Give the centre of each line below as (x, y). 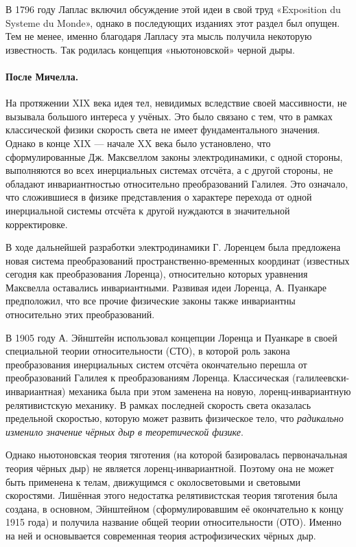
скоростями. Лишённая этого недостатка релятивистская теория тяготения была (171, 495)
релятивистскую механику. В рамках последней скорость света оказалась (158, 404)
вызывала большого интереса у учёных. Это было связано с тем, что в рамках (169, 116)
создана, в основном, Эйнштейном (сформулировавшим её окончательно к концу (175, 508)
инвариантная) (36, 391)
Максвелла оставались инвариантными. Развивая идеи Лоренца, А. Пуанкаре (166, 287)
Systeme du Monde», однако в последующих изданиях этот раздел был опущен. (173, 22)
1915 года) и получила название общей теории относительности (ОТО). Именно (174, 522)
